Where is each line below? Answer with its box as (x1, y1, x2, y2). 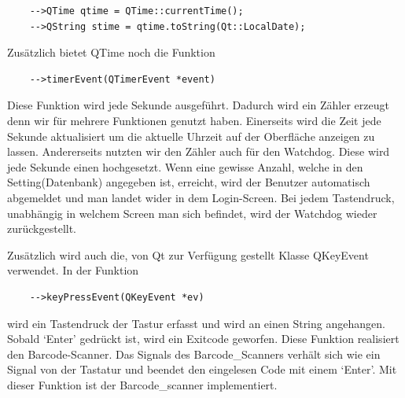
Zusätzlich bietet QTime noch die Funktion (7, 44, 215, 61)
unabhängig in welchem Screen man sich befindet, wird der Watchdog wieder (7, 205, 377, 221)
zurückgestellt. (7, 220, 77, 237)
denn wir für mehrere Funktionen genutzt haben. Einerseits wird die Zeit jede (7, 112, 381, 128)
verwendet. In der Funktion (7, 262, 139, 278)
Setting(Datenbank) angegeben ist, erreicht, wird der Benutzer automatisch (7, 174, 370, 190)
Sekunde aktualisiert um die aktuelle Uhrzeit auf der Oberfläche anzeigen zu (7, 127, 375, 144)
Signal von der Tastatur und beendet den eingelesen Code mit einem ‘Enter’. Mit (7, 361, 397, 378)
